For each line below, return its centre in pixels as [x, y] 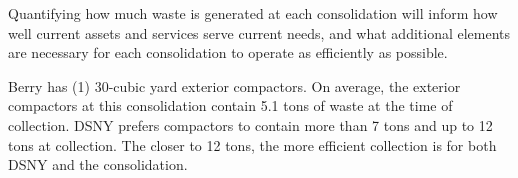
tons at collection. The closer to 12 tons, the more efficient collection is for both [252, 144]
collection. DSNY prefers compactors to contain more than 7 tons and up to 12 [250, 124]
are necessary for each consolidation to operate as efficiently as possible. [228, 52]
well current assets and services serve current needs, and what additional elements [259, 32]
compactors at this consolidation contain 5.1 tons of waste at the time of [230, 105]
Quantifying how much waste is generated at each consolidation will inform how [253, 13]
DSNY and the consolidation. [98, 164]
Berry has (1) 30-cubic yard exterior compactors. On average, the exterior [234, 85]
